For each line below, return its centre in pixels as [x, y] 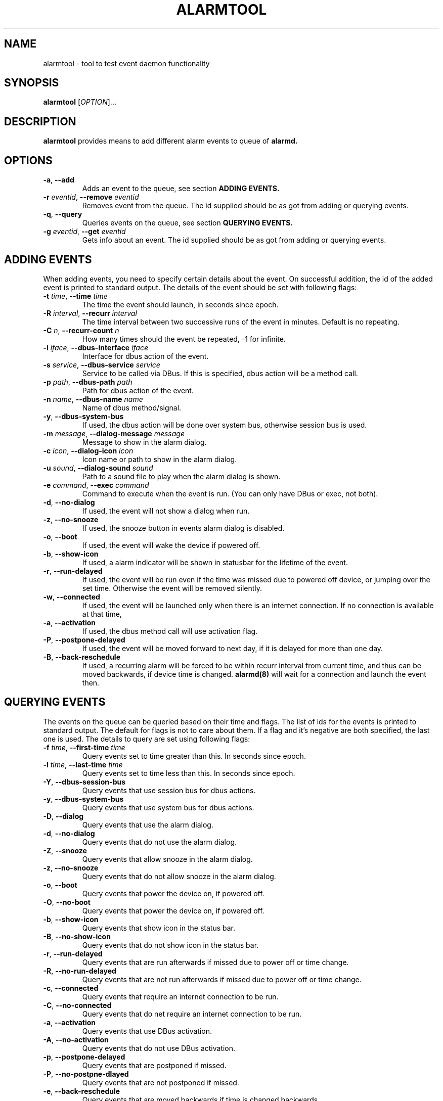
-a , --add [59, 180]
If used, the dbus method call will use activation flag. [170, 631]
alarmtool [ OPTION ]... [80, 102]
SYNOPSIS [32, 83]
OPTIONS [28, 160]
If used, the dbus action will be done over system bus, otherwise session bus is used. [225, 425]
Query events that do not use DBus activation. [159, 1048]
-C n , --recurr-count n [81, 330]
